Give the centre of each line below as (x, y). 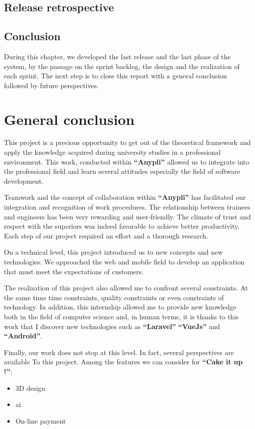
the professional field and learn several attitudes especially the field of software (122, 171)
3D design (30, 388)
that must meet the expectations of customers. (74, 271)
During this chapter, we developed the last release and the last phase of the (117, 56)
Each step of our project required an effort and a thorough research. (106, 235)
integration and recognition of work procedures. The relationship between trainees (127, 207)
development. (24, 180)
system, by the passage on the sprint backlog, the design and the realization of (122, 66)
